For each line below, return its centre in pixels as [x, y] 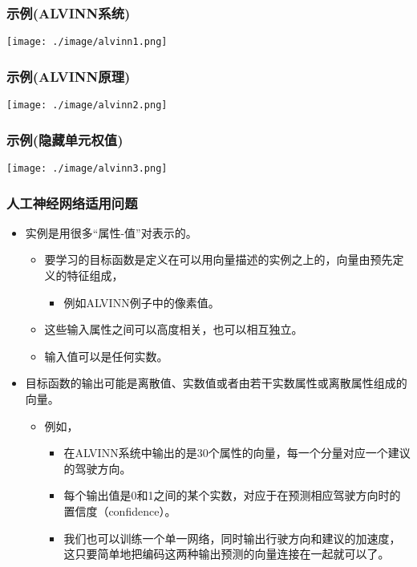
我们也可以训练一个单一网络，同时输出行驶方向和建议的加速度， [232, 538]
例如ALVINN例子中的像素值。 [142, 302]
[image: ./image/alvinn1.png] [87, 42]
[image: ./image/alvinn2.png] [87, 105]
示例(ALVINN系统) [69, 12]
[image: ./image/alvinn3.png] [87, 168]
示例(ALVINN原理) [69, 76]
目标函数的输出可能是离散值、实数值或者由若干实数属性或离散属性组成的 [216, 383]
